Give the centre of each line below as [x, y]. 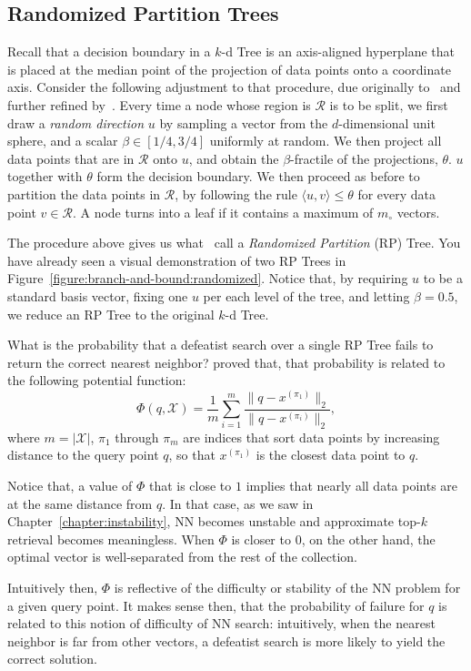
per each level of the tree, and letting [306, 295]
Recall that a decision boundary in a [109, 51]
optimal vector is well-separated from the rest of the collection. [182, 557]
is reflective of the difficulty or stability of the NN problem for [287, 588]
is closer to [261, 539]
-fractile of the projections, [364, 158]
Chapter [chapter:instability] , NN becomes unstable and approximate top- [214, 521]
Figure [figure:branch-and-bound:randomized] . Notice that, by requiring [208, 278]
